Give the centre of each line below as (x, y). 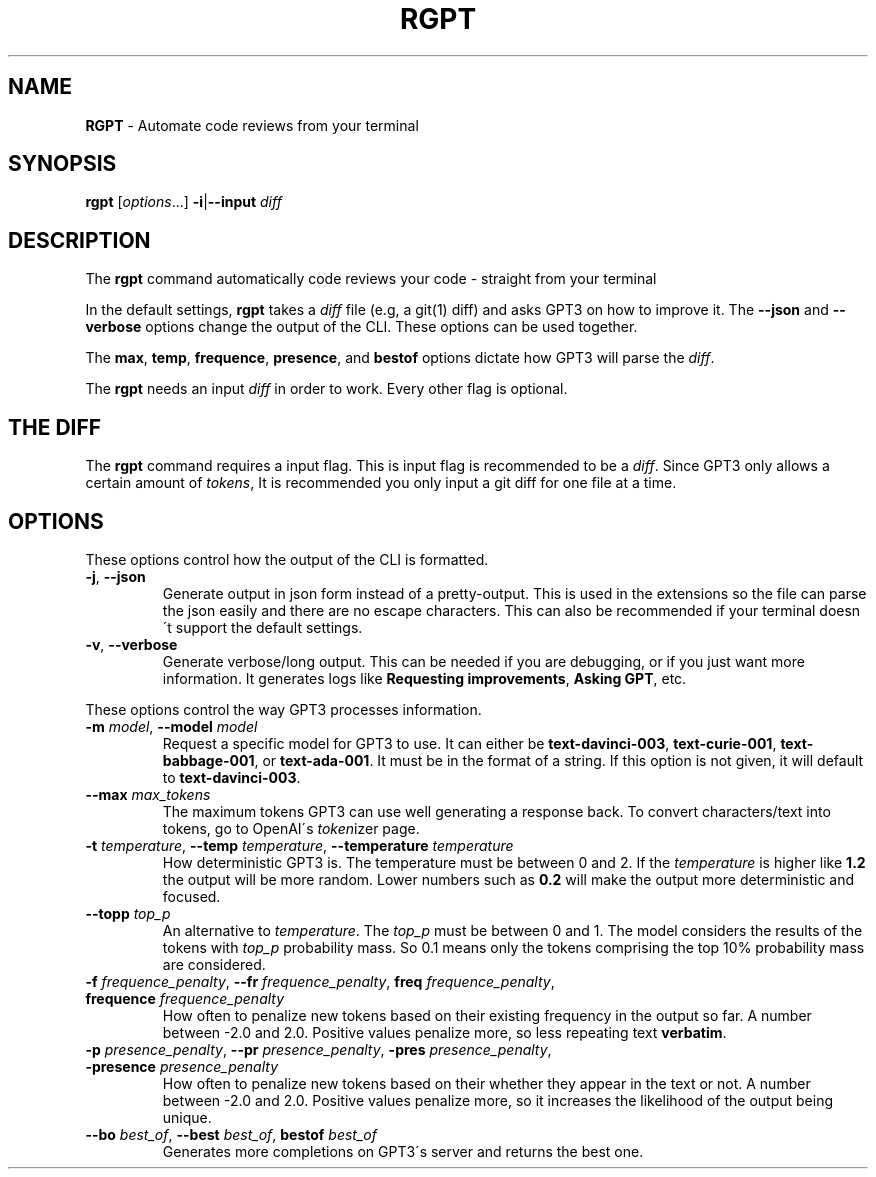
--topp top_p (128, 913)
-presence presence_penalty (182, 1066)
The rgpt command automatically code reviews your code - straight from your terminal (371, 279)
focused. (191, 896)
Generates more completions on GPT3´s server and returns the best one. (403, 1151)
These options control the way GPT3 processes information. (283, 709)
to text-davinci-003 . (231, 777)
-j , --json (115, 576)
